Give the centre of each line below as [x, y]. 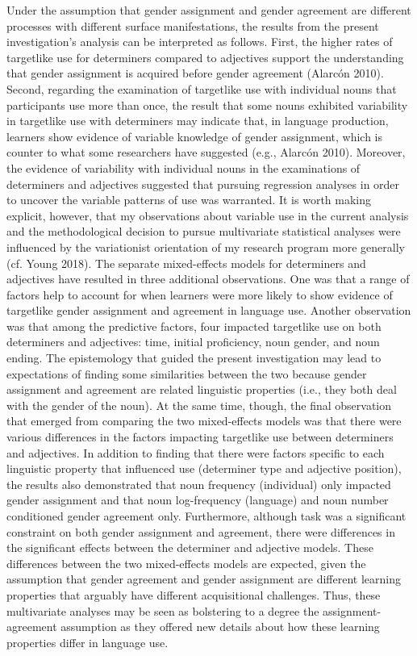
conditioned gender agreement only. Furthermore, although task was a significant [206, 516]
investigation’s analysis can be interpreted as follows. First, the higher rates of [200, 42]
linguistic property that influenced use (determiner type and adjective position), [204, 468]
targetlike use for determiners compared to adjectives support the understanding [205, 57]
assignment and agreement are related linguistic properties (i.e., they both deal [202, 389]
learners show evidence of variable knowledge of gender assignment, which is [195, 136]
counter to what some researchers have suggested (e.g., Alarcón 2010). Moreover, [206, 152]
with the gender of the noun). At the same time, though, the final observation [199, 405]
